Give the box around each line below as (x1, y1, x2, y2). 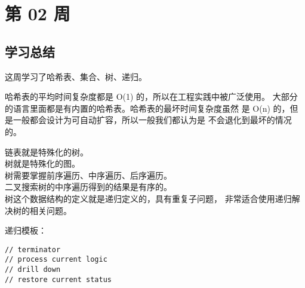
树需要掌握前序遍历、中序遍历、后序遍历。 (5, 168, 172, 181)
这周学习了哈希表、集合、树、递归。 (5, 70, 147, 82)
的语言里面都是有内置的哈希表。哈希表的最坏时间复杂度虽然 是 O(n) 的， (5, 102, 290, 114)
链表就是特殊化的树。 (5, 145, 88, 158)
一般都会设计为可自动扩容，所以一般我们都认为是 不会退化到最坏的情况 (13, 114, 292, 126)
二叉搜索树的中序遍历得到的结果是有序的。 (5, 180, 172, 193)
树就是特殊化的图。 (5, 157, 80, 170)
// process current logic (5, 255, 107, 264)
